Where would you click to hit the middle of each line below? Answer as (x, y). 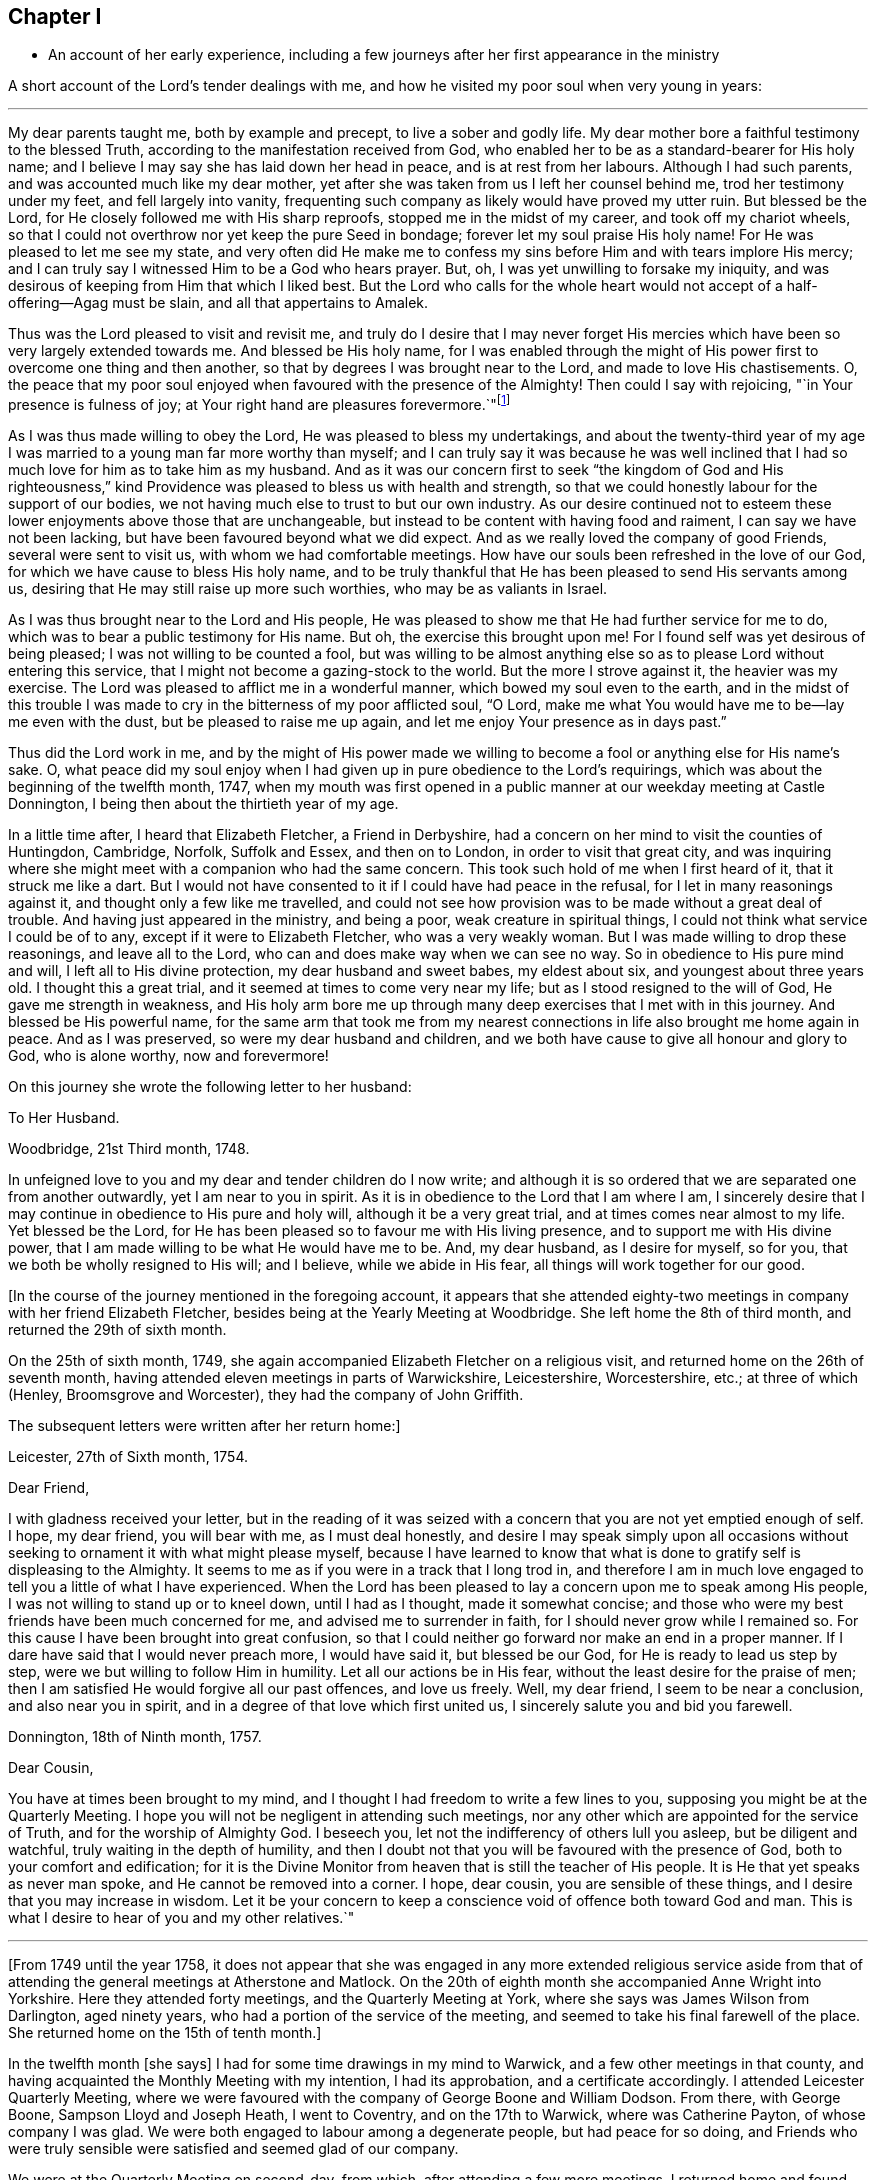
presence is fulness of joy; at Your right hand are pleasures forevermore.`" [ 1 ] (259, 403)
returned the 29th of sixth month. (117, 1330)
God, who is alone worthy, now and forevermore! (168, 1056)
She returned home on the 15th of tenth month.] (165, 2033)
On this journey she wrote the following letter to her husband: (210, 1087)
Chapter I (55, 16)
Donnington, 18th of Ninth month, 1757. (135, 1737)
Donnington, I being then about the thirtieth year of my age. (203, 804)
